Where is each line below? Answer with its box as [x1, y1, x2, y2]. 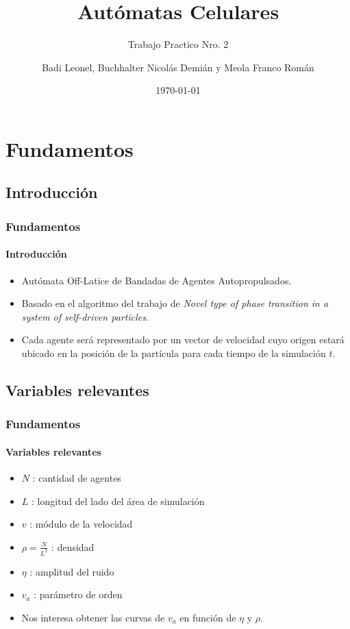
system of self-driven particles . [21, 309, 149, 323]
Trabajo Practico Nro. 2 [127, 37, 229, 51]
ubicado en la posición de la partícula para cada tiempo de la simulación [21, 345, 326, 360]
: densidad [51, 539, 95, 554]
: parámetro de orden [34, 587, 123, 602]
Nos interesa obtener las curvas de [21, 610, 165, 624]
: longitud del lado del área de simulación [32, 493, 205, 508]
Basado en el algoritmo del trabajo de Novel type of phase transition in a [21, 296, 329, 310]
